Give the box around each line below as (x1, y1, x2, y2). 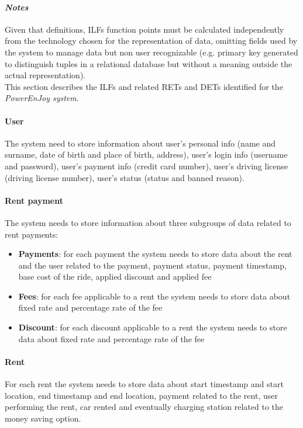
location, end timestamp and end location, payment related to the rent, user (5, 389, 278, 401)
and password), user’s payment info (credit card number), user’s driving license (5, 159, 288, 172)
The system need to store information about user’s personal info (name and (5, 137, 276, 149)
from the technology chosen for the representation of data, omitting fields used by (5, 34, 298, 47)
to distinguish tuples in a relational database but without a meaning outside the (5, 57, 292, 69)
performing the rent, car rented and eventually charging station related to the (5, 401, 283, 413)
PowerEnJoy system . (5, 92, 79, 104)
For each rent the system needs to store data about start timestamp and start (5, 378, 284, 390)
